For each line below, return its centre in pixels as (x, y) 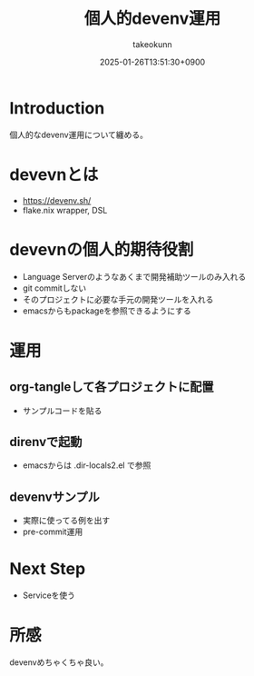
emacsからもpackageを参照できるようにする (107, 311)
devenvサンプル (54, 497)
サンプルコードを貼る (62, 411)
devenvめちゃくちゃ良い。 (59, 662)
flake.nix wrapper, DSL (65, 210)
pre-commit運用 (53, 532)
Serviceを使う (49, 595)
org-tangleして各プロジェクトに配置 (112, 387)
